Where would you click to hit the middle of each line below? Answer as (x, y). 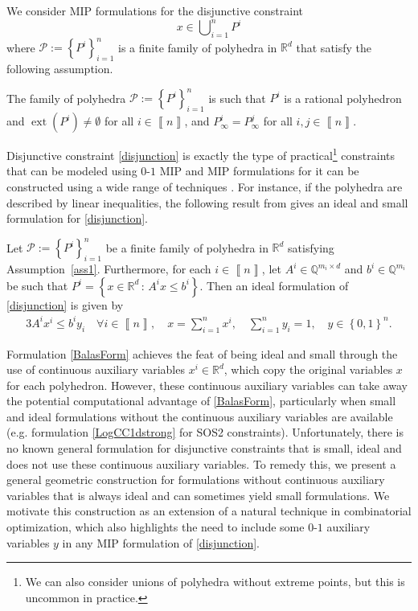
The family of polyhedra (66, 98)
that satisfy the (334, 47)
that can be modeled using (72, 171)
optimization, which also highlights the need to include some (156, 527)
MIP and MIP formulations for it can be (259, 171)
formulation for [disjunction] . (78, 218)
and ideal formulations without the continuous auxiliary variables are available (200, 416)
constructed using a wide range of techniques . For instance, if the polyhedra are (205, 186)
